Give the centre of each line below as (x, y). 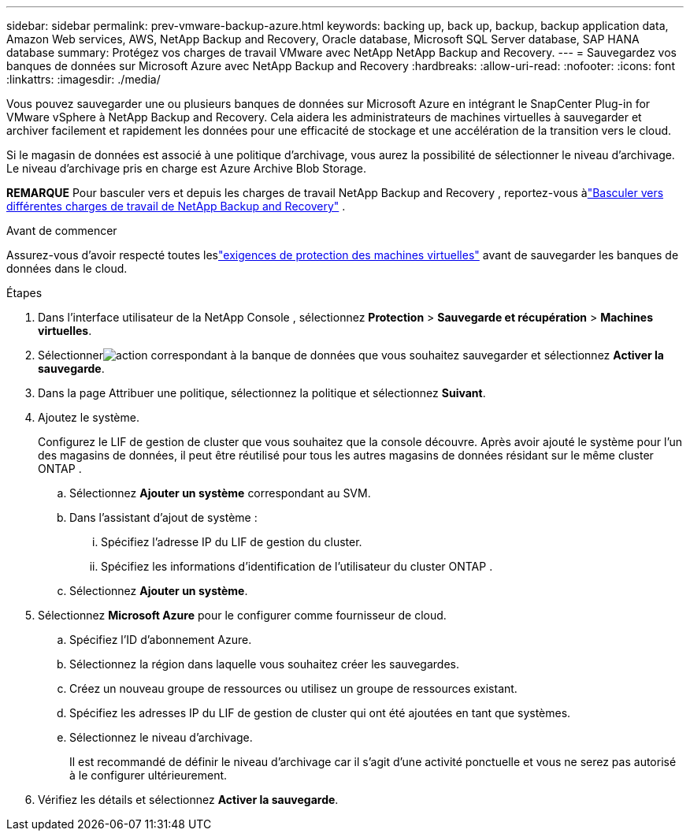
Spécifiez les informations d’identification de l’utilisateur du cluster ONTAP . (297, 566)
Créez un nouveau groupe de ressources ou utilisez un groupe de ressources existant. (293, 688)
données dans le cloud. (67, 268)
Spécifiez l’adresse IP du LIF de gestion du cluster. (232, 542)
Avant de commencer (62, 231)
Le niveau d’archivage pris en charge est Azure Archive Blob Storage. (187, 168)
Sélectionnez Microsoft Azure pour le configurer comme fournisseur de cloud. (242, 615)
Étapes (24, 293)
